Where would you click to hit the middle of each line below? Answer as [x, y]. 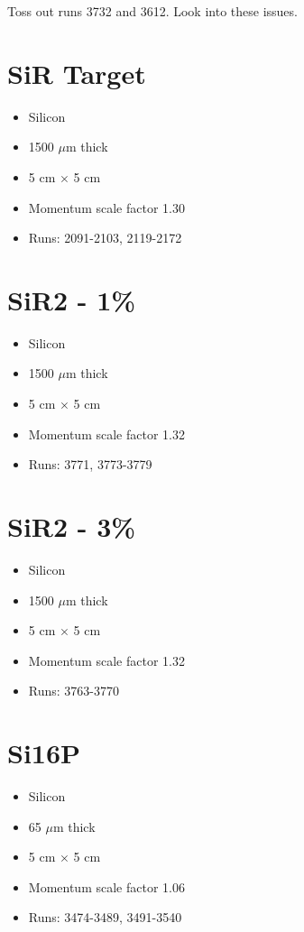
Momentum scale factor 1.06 [106, 886]
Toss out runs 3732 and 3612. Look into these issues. [152, 11]
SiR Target [77, 73]
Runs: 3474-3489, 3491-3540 [105, 917]
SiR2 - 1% [72, 299]
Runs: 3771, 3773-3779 [90, 464]
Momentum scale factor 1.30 [106, 207]
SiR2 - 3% [72, 526]
